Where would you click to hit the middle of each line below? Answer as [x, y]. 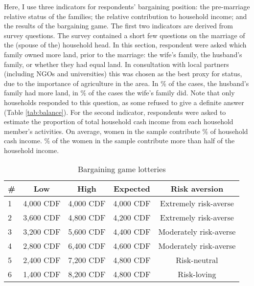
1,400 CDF [42, 274]
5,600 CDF [87, 231]
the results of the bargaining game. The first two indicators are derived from [119, 26]
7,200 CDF [87, 260]
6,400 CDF [87, 245]
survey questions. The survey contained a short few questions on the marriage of [125, 35]
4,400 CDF [132, 231]
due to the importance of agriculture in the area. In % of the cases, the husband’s [127, 83]
